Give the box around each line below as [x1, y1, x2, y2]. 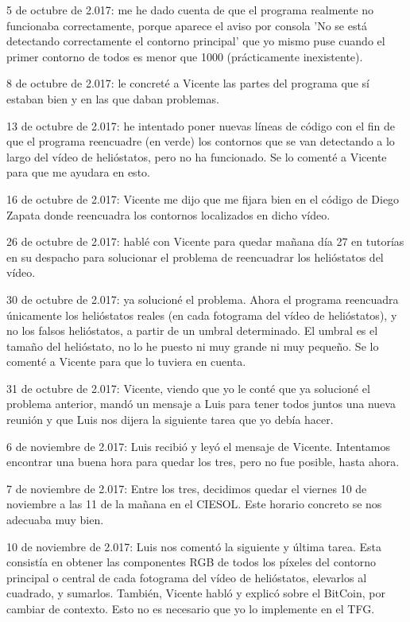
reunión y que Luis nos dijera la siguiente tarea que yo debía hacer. [6, 411, 334, 428]
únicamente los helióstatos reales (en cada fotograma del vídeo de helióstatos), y [6, 306, 397, 323]
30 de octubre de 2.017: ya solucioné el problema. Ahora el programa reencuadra [6, 290, 399, 307]
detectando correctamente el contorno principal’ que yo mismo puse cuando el [6, 33, 385, 49]
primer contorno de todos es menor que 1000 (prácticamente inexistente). [6, 48, 363, 64]
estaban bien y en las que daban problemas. [6, 90, 219, 107]
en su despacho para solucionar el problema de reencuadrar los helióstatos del [6, 248, 384, 265]
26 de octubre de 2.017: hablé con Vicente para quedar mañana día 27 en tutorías [6, 233, 404, 250]
